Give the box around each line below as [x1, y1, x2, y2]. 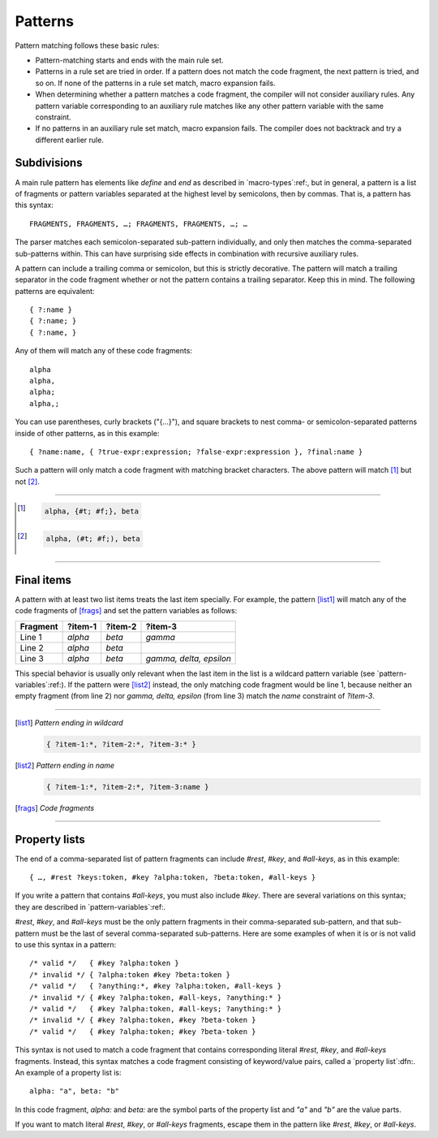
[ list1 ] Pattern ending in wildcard [15, 717, 123, 727]
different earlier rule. [35, 135, 105, 145]
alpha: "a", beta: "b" [29, 1087, 120, 1096]
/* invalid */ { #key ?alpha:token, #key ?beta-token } [29, 1015, 256, 1025]
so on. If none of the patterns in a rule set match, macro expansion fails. [35, 78, 276, 88]
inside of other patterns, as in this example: [15, 428, 160, 438]
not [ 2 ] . [15, 476, 40, 487]
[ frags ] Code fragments [15, 803, 95, 812]
